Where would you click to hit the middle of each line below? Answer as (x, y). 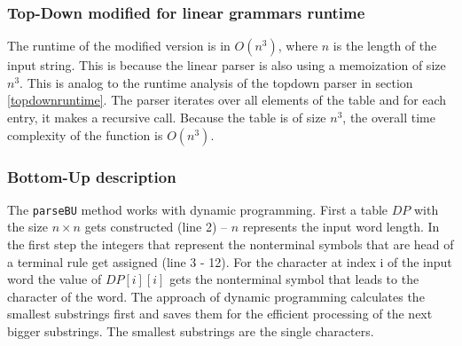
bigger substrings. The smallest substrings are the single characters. (191, 331)
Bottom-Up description (92, 176)
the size (27, 227)
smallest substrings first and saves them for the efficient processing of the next (220, 314)
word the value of (55, 279)
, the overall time (389, 117)
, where (298, 46)
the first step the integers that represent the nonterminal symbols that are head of (231, 244)
